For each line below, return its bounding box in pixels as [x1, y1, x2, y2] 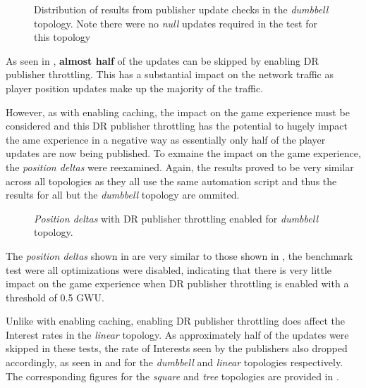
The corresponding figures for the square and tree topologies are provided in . [6, 368, 339, 383]
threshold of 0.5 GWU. [6, 289, 104, 304]
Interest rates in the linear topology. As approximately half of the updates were [6, 327, 349, 342]
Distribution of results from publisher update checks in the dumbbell [34, 2, 329, 16]
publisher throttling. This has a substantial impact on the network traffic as [6, 67, 334, 82]
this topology [34, 30, 91, 44]
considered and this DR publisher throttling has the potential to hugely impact [6, 118, 348, 133]
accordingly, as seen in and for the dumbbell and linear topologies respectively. [6, 355, 343, 370]
